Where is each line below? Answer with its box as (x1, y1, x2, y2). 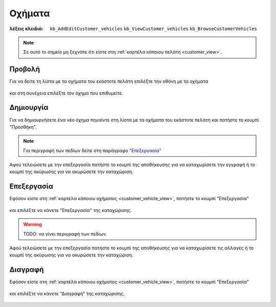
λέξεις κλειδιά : (9, 26, 43, 32)
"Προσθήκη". (9, 124, 37, 130)
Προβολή (9, 65, 40, 74)
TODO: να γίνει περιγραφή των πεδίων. (23, 230, 107, 237)
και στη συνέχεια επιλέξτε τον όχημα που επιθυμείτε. (9, 90, 124, 96)
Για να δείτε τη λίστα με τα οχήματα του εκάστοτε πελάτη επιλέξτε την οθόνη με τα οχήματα (9, 78, 209, 84)
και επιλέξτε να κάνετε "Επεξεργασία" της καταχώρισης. (9, 207, 132, 213)
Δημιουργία (9, 103, 49, 112)
